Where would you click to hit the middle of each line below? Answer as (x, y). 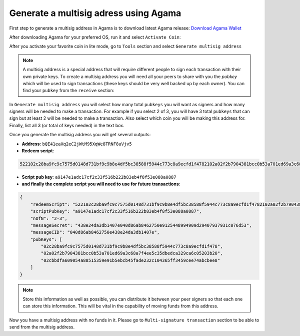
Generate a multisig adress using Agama (95, 13)
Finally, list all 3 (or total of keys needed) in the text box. (67, 125)
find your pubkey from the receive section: (68, 91)
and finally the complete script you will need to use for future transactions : (101, 184)
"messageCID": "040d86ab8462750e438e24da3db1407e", (95, 232)
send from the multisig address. (42, 327)
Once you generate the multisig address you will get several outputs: (80, 135)
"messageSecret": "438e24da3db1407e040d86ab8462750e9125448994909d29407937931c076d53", (141, 225)
